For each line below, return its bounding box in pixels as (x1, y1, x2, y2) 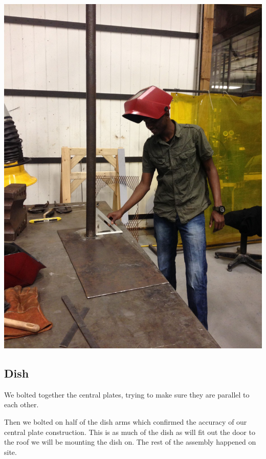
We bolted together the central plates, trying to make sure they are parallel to (4, 389, 250, 400)
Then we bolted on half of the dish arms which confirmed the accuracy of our (4, 416, 247, 427)
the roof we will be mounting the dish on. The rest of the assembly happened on (4, 436, 256, 447)
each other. (4, 399, 39, 410)
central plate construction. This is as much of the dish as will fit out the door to (4, 426, 255, 437)
